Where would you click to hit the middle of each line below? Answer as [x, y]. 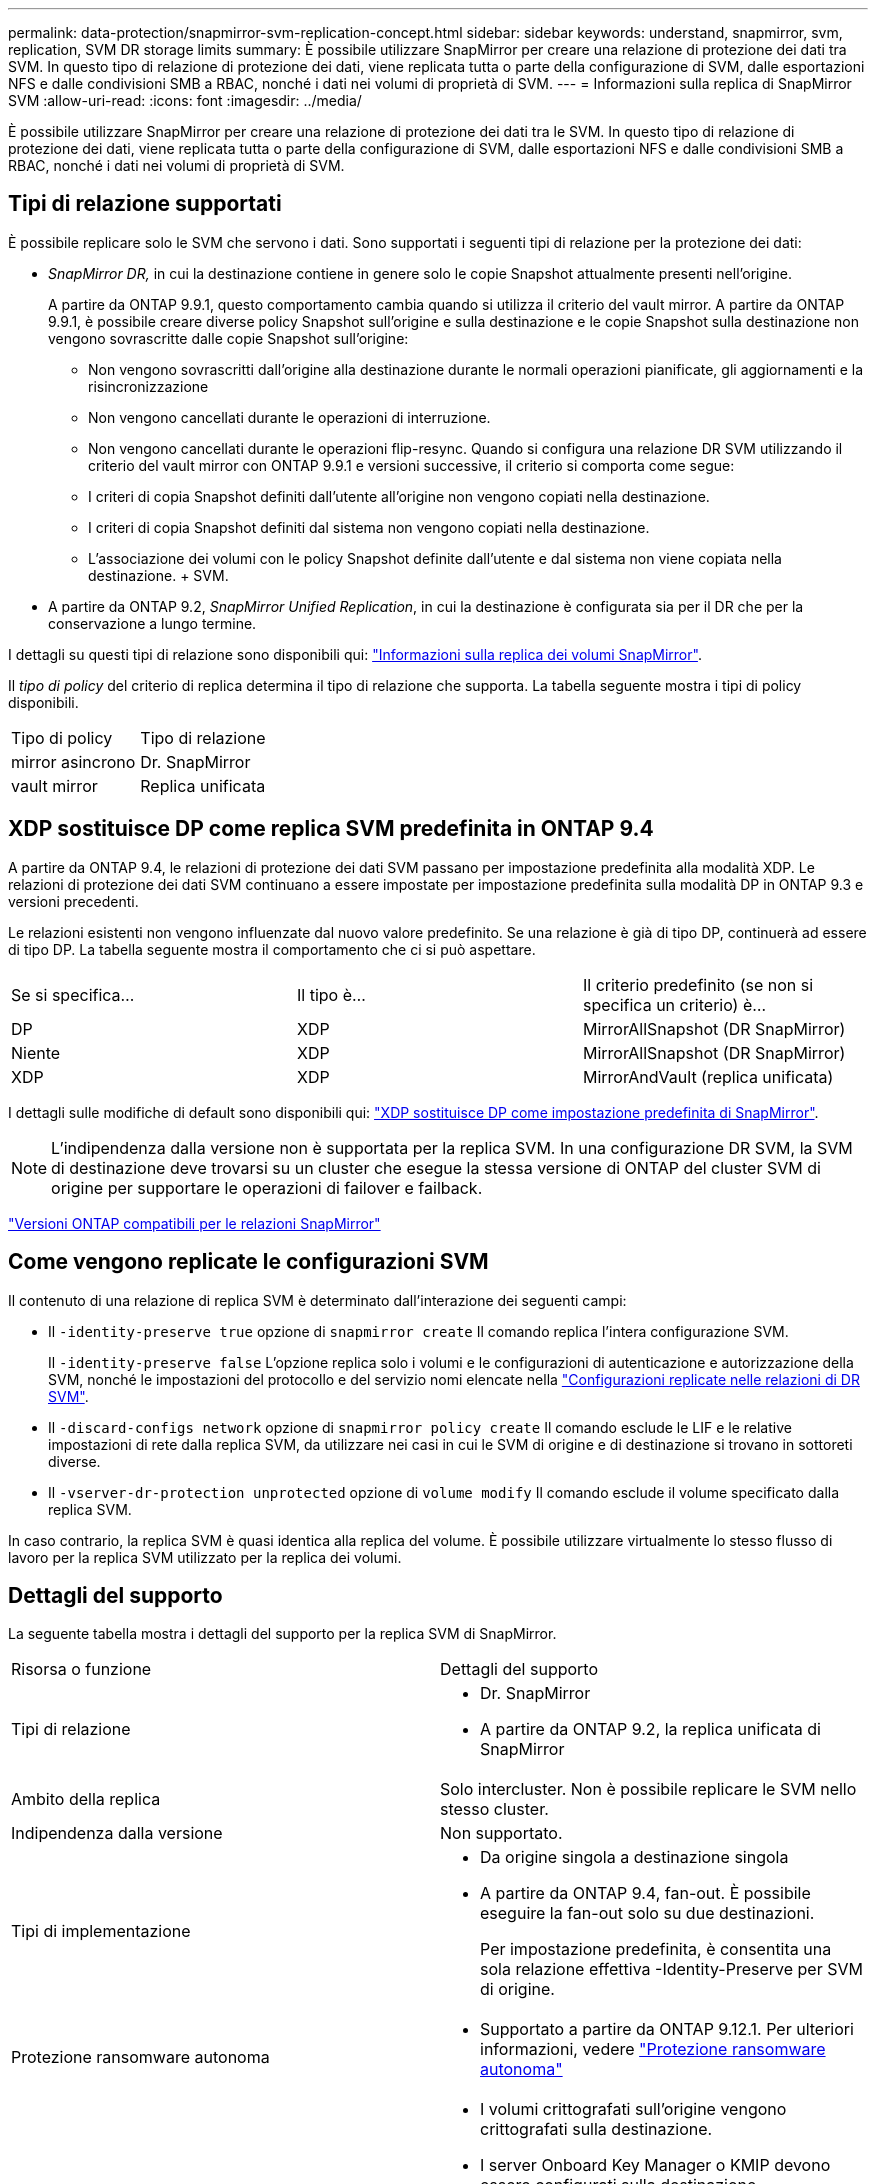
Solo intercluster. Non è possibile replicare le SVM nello [648, 1789]
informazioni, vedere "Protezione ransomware [653, 2049]
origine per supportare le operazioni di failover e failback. [267, 1187]
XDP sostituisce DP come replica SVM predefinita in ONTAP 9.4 [331, 829]
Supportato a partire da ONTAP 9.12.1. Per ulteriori [667, 2029]
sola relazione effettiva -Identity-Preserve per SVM [671, 1969]
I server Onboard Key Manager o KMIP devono [655, 2165]
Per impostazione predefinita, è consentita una [656, 1949]
